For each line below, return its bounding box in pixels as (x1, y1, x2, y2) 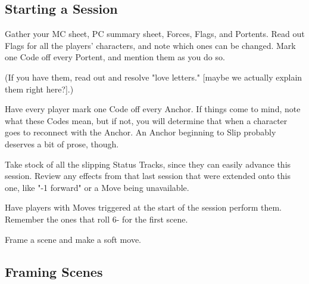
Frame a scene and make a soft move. (5, 233, 141, 245)
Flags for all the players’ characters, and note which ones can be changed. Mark (5, 39, 296, 51)
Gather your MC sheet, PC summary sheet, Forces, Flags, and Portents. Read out (5, 27, 305, 40)
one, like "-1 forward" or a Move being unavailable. (5, 181, 189, 193)
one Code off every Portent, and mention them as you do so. (5, 51, 225, 63)
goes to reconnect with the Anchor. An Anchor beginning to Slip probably (5, 126, 276, 138)
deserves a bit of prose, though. (5, 137, 119, 150)
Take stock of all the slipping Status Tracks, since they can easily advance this (5, 158, 291, 170)
